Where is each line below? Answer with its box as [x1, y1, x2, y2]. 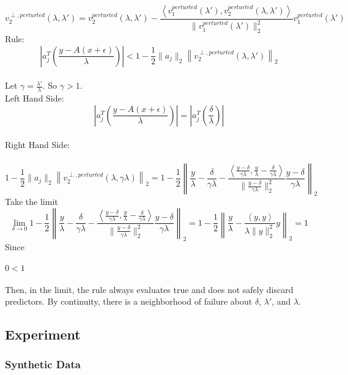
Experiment [5, 325, 81, 344]
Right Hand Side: [5, 138, 70, 151]
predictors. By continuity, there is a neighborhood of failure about [5, 295, 253, 308]
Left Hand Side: [5, 92, 64, 105]
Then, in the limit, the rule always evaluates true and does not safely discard [5, 283, 294, 295]
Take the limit [5, 195, 58, 208]
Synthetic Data [5, 357, 81, 372]
